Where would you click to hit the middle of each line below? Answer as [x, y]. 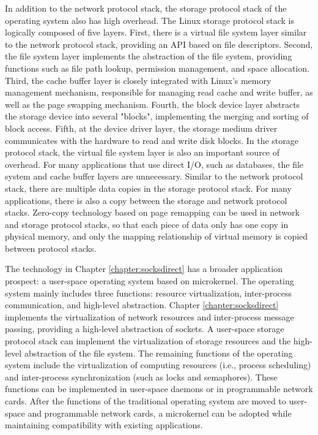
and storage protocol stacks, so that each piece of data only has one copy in [147, 224]
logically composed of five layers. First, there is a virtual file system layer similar [156, 32]
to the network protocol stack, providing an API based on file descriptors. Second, [159, 44]
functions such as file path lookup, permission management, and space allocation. [157, 68]
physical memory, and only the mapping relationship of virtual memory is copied [157, 236]
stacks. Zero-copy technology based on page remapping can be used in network [152, 212]
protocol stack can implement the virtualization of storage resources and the [148, 341]
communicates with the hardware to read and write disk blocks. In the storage [152, 140]
